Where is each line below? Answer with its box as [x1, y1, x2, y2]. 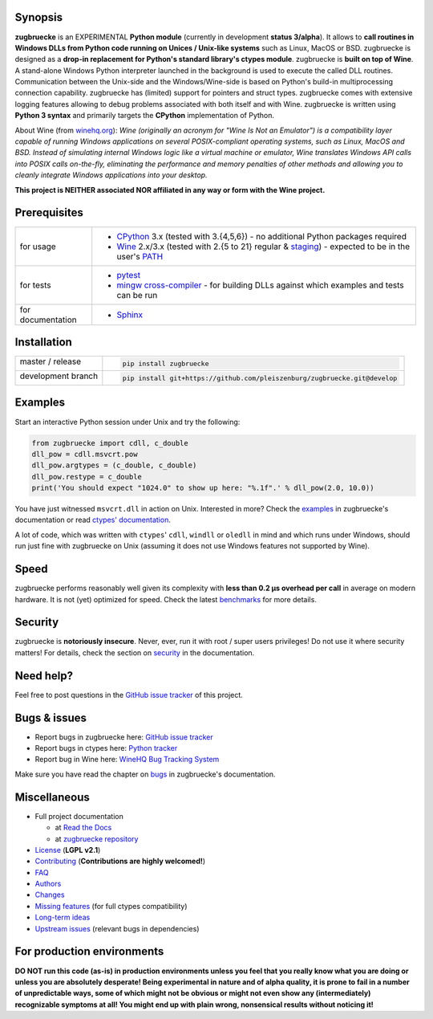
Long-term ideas [34, 912, 91, 923]
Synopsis [14, 10, 63, 24]
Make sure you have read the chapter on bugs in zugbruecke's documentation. [14, 769, 276, 779]
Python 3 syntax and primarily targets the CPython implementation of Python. [14, 111, 275, 120]
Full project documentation [34, 811, 123, 821]
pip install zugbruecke [122, 359, 209, 368]
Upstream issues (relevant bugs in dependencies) [34, 923, 200, 933]
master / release [19, 356, 82, 367]
